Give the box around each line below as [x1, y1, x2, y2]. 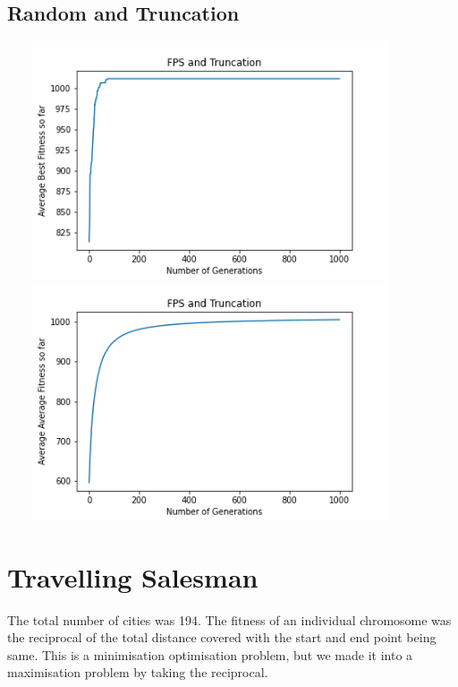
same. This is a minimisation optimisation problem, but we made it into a [7, 645, 413, 664]
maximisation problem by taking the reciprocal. [7, 663, 268, 682]
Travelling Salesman [7, 558, 259, 595]
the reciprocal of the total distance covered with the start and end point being [7, 628, 437, 647]
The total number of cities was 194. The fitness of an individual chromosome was [7, 610, 452, 629]
